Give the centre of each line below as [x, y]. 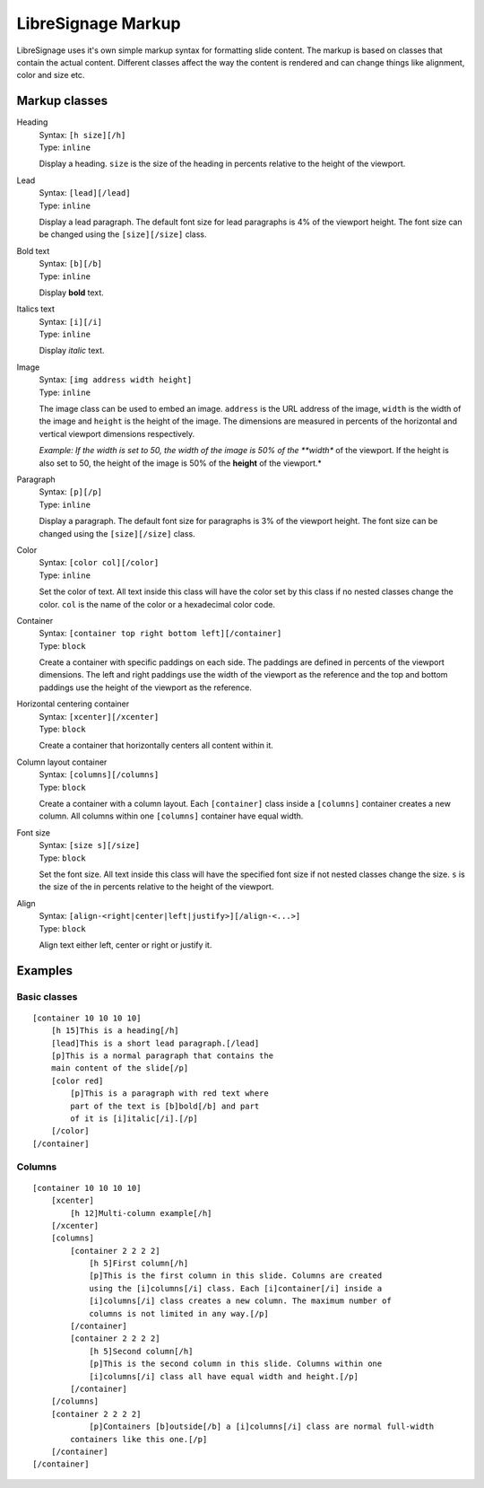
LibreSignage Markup [99, 23]
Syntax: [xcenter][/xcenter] [99, 716]
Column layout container [62, 762]
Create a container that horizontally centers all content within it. [156, 746]
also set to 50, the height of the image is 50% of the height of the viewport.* [181, 463]
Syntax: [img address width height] [116, 380]
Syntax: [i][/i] [71, 321]
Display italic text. [72, 351]
